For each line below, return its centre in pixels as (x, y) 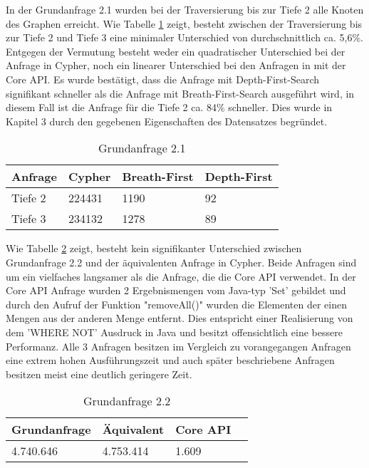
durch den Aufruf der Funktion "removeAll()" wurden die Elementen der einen (176, 304)
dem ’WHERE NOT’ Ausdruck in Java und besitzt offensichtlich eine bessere (174, 332)
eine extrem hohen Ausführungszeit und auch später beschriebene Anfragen (170, 360)
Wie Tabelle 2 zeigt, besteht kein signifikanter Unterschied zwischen (154, 248)
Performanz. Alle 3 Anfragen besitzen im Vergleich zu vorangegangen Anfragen (178, 346)
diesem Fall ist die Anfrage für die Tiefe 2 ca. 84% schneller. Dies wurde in (169, 107)
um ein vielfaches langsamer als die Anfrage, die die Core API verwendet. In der (181, 276)
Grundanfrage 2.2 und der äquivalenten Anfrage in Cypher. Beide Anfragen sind (181, 262)
